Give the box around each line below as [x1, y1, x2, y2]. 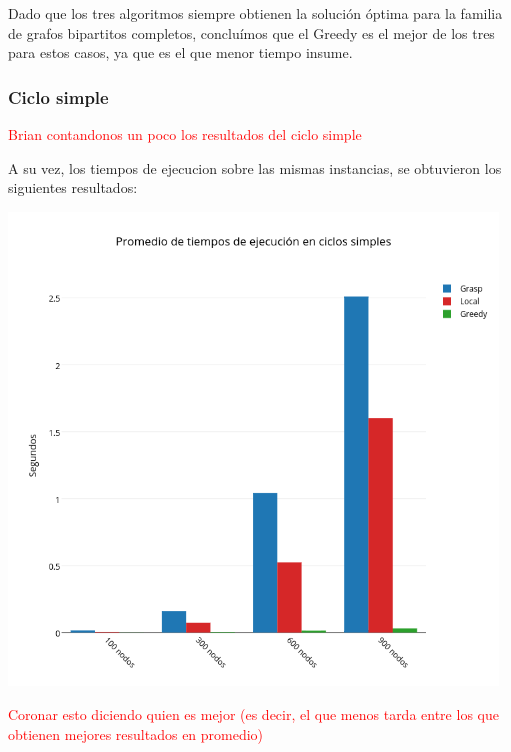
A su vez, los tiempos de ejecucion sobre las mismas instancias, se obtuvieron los [8, 157, 502, 178]
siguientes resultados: [8, 177, 138, 198]
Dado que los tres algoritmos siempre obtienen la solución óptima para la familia [8, 3, 503, 23]
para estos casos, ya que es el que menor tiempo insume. [8, 42, 353, 63]
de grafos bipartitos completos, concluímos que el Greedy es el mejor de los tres [8, 22, 495, 43]
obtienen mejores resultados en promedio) [8, 723, 264, 744]
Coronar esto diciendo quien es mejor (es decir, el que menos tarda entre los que [8, 703, 499, 724]
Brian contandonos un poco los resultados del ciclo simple [8, 124, 362, 144]
